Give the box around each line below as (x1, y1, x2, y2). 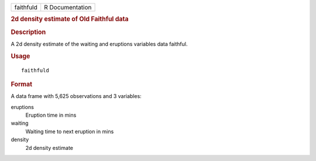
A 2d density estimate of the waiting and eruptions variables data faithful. (11, 40, 188, 47)
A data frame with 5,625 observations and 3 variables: (11, 93, 142, 100)
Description (11, 28, 46, 36)
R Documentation (44, 3, 92, 11)
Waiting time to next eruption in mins (25, 128, 114, 135)
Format (11, 80, 32, 88)
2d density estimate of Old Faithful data (11, 15, 129, 23)
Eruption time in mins (25, 111, 77, 119)
